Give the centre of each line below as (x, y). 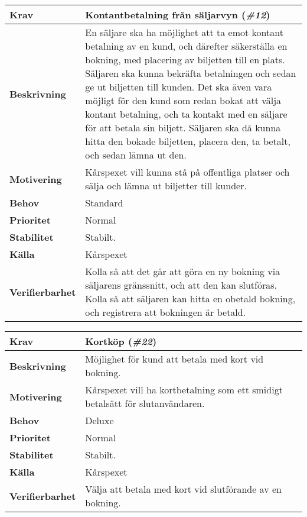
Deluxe (99, 420)
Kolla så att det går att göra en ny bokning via (183, 271)
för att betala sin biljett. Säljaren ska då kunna (183, 127)
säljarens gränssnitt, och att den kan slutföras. (181, 285)
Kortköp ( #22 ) (121, 341)
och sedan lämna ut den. (136, 155)
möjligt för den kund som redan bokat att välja (183, 100)
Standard (104, 203)
